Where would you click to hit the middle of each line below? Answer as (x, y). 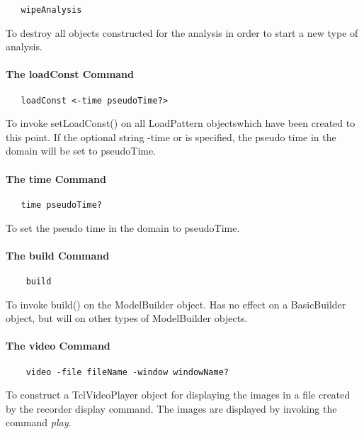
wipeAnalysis (51, 10)
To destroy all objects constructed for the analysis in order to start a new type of (182, 32)
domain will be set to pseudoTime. (81, 151)
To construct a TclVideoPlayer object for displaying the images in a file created (178, 395)
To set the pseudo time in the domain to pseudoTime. (123, 227)
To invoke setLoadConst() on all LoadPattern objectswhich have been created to (181, 123)
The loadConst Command (70, 74)
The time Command (56, 178)
